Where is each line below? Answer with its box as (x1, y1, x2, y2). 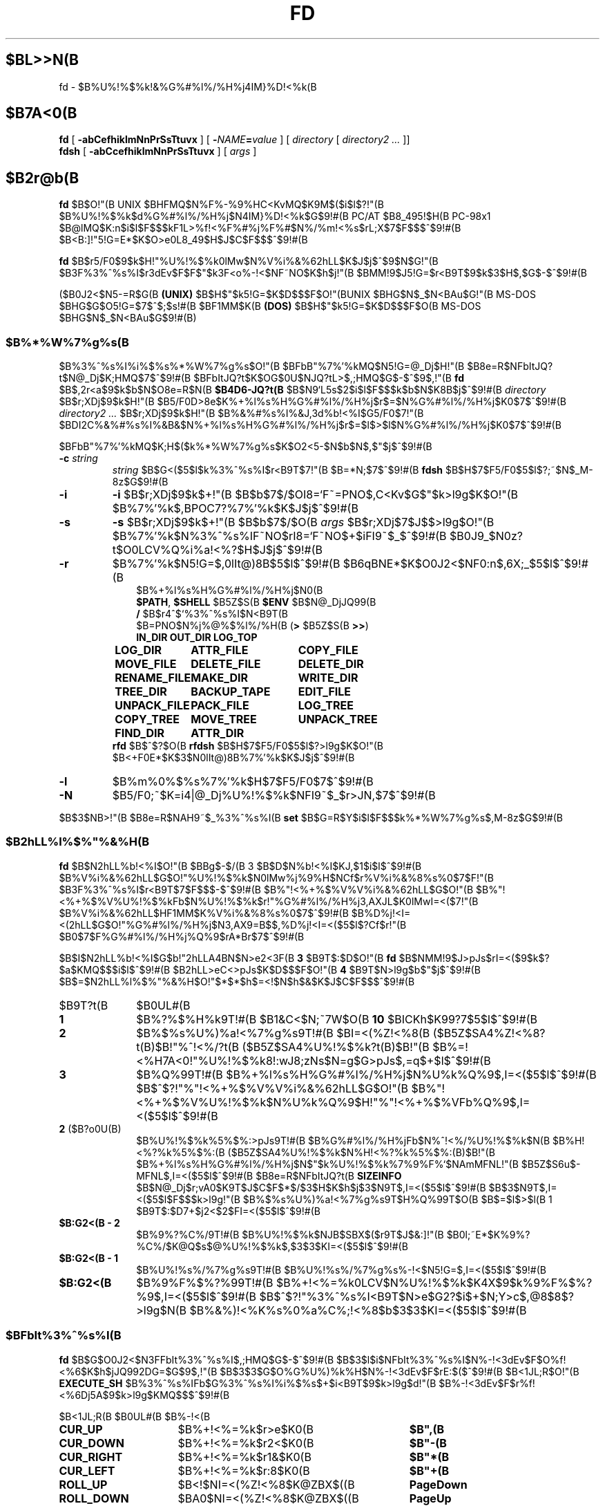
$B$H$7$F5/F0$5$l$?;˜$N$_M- (445, 464, 593, 476)
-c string (59, 452, 98, 465)
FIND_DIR (115, 726, 165, 741)
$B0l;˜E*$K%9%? (446, 1228, 530, 1240)
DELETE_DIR (298, 657, 364, 671)
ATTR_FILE (191, 643, 249, 658)
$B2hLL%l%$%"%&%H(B (6, 835, 149, 849)
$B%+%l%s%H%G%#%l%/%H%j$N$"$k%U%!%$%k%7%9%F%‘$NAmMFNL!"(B (136, 1158, 519, 1170)
